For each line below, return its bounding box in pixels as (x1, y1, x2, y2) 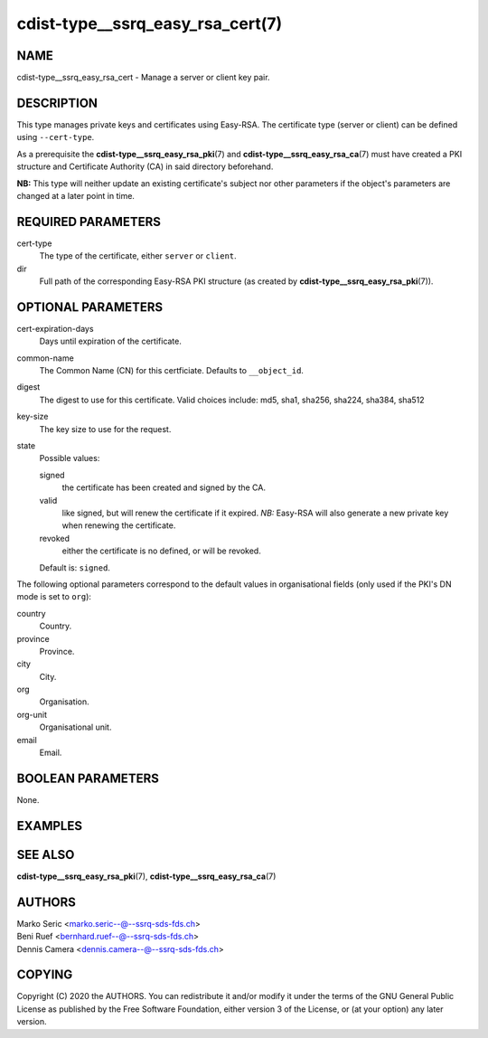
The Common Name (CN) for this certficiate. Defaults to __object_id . (39, 365, 305, 376)
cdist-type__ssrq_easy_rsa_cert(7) (16, 14, 283, 33)
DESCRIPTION (16, 95, 99, 110)
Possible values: (39, 453, 100, 464)
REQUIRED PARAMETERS (16, 213, 162, 230)
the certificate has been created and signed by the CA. (61, 482, 267, 493)
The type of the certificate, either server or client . (39, 250, 237, 261)
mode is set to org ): (16, 591, 92, 602)
